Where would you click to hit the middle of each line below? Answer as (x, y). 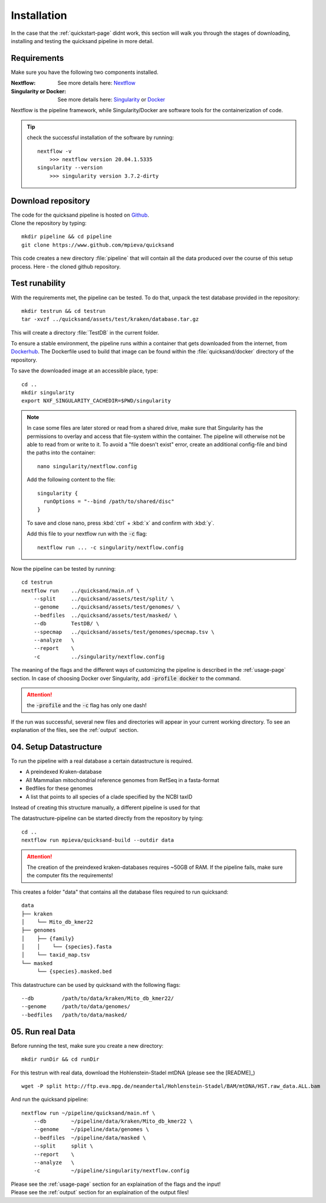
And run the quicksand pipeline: (50, 1099)
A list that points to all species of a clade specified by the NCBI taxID (109, 796)
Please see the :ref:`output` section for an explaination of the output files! (100, 1192)
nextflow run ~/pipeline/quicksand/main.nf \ (89, 1113)
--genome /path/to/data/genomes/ (76, 1007)
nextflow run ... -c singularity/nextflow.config (111, 547)
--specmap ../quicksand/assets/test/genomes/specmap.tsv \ (124, 632)
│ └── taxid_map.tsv (56, 955)
